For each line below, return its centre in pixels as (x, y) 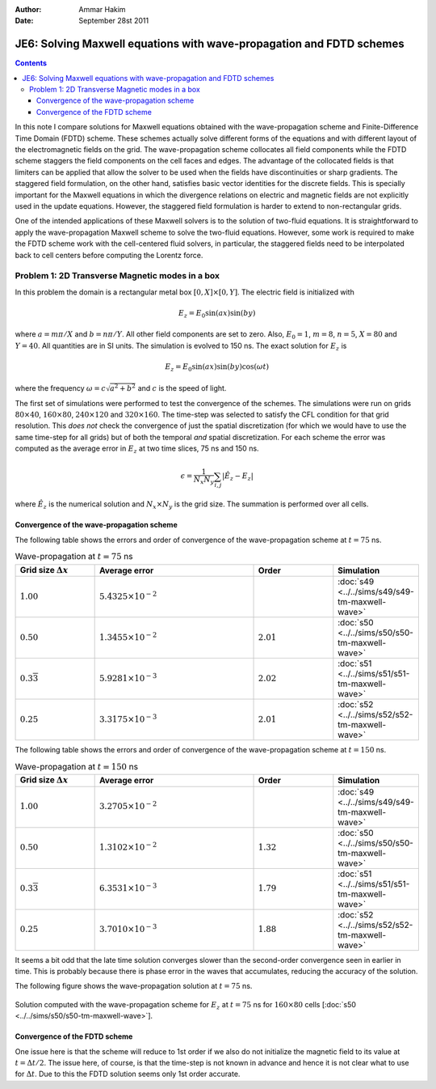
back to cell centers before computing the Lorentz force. (109, 255)
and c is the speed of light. (182, 388)
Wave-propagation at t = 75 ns (74, 557)
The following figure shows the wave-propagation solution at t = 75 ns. (134, 986)
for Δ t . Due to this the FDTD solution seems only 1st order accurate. (128, 1074)
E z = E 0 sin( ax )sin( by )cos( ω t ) (217, 368)
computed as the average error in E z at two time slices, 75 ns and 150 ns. (137, 449)
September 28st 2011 (114, 21)
